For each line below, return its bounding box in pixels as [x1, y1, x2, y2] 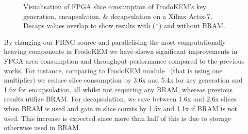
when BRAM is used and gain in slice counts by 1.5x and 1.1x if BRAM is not [4, 103, 238, 113]
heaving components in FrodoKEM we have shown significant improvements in [4, 46, 238, 56]
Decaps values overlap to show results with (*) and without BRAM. [23, 20, 225, 31]
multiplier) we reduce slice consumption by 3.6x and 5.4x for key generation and [4, 75, 243, 85]
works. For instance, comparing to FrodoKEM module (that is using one [4, 65, 223, 75]
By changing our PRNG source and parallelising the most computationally [4, 36, 226, 47]
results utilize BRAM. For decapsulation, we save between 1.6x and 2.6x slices [4, 94, 236, 104]
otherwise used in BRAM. [4, 122, 81, 133]
